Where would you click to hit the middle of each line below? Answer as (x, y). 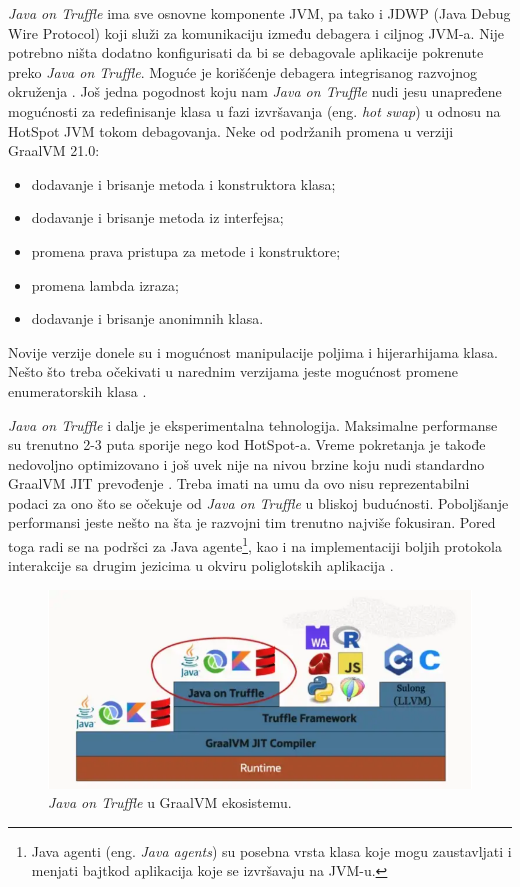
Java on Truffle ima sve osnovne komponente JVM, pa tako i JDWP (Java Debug (259, 13)
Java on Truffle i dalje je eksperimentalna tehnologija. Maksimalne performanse (253, 424)
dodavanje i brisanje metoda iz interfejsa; (157, 217)
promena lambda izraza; (105, 284)
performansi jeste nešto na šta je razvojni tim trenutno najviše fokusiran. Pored (252, 522)
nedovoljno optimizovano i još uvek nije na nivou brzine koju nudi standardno (246, 463)
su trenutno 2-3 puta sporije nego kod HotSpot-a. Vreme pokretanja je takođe (247, 444)
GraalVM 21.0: (54, 150)
